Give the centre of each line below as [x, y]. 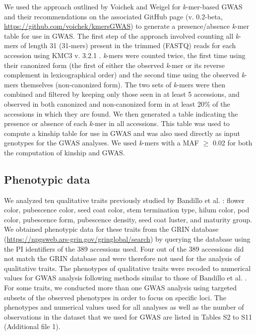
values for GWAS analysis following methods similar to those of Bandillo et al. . [126, 278]
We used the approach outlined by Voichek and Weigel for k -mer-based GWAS [123, 6]
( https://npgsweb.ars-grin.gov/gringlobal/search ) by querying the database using [127, 239]
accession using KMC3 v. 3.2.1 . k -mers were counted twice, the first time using [125, 55]
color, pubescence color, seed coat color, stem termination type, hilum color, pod [127, 210]
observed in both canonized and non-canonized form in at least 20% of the [117, 103]
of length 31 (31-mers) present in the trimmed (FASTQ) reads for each [128, 45]
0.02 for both [232, 143]
